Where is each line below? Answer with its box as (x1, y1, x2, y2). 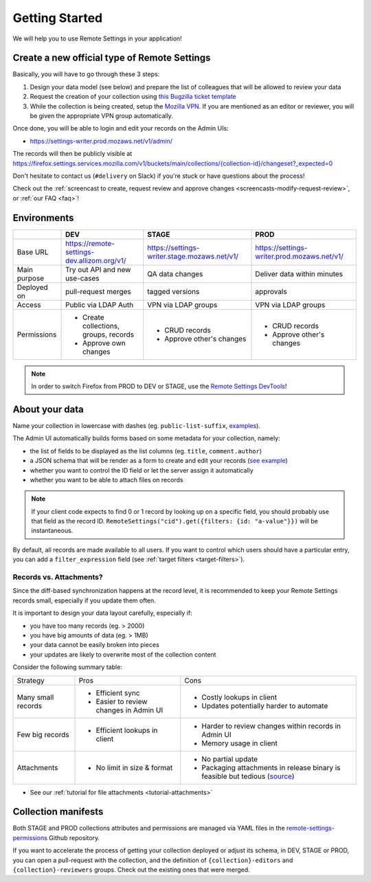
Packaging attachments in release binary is (201, 762, 341, 772)
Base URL (16, 247, 49, 257)
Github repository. (49, 833, 100, 841)
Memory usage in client (201, 738, 278, 748)
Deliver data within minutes (255, 269, 344, 278)
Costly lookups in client (201, 692, 278, 702)
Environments (12, 212, 74, 223)
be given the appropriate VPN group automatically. (30, 112, 173, 120)
